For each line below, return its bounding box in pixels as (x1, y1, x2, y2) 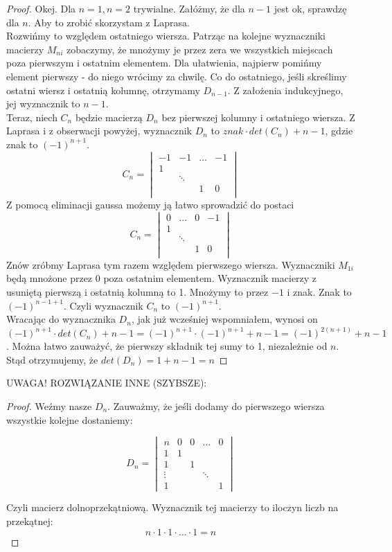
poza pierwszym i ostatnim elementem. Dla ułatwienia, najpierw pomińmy (6, 55, 322, 70)
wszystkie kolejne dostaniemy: (6, 412, 133, 427)
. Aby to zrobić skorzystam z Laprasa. (28, 15, 190, 29)
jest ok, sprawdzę (274, 1, 347, 15)
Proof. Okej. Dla (6, 1, 76, 15)
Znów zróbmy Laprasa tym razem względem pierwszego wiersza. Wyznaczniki (6, 257, 335, 271)
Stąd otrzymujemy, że (6, 352, 98, 366)
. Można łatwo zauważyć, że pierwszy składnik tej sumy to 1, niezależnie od (6, 339, 328, 353)
